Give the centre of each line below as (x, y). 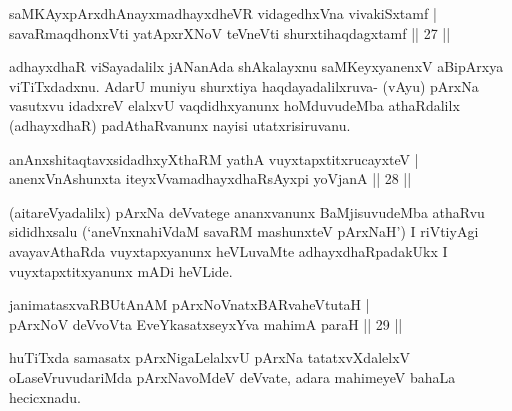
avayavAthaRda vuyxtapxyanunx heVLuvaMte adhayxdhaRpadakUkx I (228, 250)
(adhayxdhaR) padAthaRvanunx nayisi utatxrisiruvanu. (180, 124)
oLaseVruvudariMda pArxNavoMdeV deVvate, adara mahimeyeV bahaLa (232, 376)
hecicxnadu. (45, 396)
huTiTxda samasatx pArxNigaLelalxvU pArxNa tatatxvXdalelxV (210, 357)
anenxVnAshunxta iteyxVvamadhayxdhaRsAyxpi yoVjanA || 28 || (210, 178)
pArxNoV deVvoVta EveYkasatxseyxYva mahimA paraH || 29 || (206, 323)
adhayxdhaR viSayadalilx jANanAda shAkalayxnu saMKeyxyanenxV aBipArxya (256, 66)
